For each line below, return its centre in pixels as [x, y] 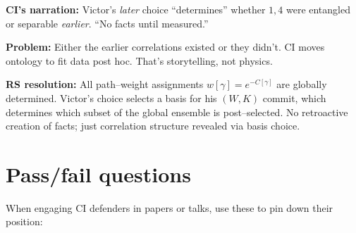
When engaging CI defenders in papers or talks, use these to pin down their [170, 207]
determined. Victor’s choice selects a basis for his [111, 97]
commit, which [294, 97]
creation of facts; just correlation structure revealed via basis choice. [153, 126]
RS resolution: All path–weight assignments [105, 84]
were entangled [318, 9]
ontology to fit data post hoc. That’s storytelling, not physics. [139, 60]
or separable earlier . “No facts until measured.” [107, 23]
